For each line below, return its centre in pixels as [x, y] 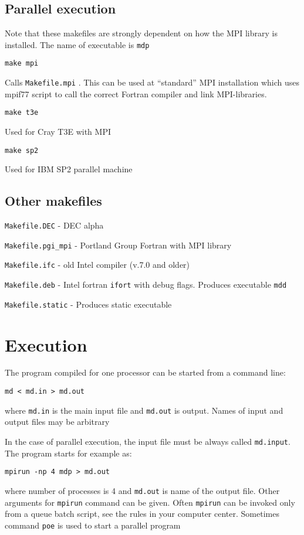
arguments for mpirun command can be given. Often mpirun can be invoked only [150, 502]
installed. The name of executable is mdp [77, 44]
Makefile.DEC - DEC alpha [54, 225]
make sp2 [22, 150]
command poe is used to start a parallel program [93, 525]
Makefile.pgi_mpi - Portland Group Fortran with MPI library [118, 245]
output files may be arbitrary [57, 422]
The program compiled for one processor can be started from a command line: [145, 372]
